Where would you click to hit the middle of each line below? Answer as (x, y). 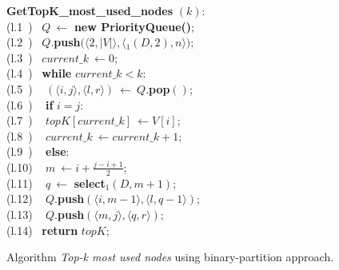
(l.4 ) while (39, 73)
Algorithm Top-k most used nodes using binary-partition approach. (170, 257)
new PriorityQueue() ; (134, 26)
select (90, 183)
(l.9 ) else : (38, 151)
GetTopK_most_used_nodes (90, 10)
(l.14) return (42, 230)
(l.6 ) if (30, 104)
